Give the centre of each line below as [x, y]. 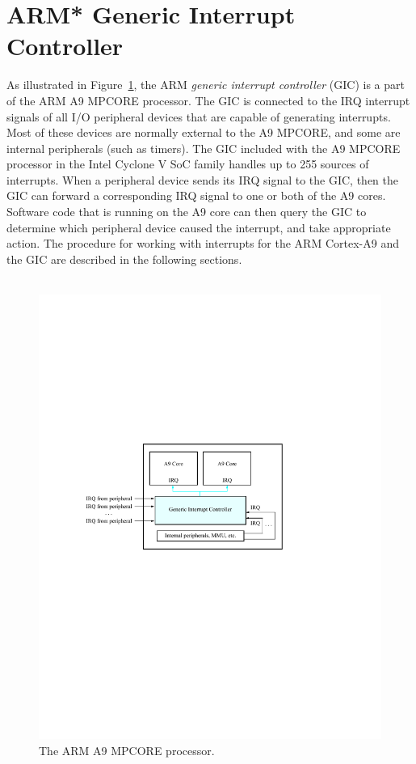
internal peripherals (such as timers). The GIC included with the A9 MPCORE [204, 148]
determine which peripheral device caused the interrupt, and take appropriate [199, 227]
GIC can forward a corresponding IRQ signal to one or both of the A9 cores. [196, 195]
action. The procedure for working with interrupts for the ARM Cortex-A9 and [203, 243]
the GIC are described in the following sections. [124, 259]
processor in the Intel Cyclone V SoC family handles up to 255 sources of [188, 164]
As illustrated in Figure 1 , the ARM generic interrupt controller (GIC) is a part [206, 85]
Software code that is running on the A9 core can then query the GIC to [187, 212]
